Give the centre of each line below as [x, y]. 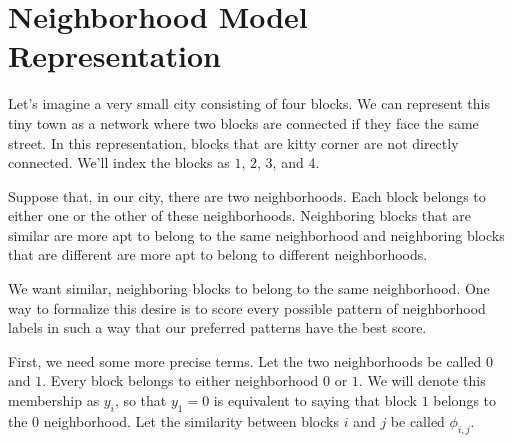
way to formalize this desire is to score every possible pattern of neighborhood [247, 307]
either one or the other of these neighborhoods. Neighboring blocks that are [239, 215]
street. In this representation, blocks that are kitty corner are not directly [233, 142]
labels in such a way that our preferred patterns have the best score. [217, 327]
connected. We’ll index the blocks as [119, 162]
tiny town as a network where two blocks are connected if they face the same [243, 122]
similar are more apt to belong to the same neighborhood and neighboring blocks [256, 234]
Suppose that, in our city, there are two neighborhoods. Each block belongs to [247, 195]
